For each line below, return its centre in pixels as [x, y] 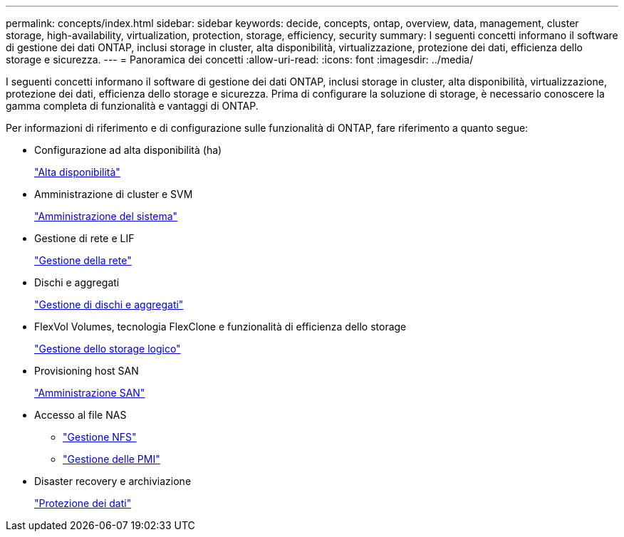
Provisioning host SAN [87, 371]
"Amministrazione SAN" [90, 393]
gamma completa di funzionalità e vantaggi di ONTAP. [132, 106]
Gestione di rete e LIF [84, 238]
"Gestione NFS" [100, 437]
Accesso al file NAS [80, 415]
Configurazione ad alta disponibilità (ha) [128, 150]
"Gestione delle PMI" [111, 459]
